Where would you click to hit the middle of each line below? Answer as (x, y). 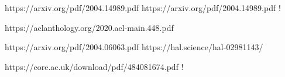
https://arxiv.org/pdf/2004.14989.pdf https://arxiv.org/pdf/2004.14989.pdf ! (143, 8)
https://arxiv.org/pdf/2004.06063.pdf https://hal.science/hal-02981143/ (134, 47)
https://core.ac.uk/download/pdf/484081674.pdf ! (94, 66)
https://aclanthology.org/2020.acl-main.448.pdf (89, 27)
